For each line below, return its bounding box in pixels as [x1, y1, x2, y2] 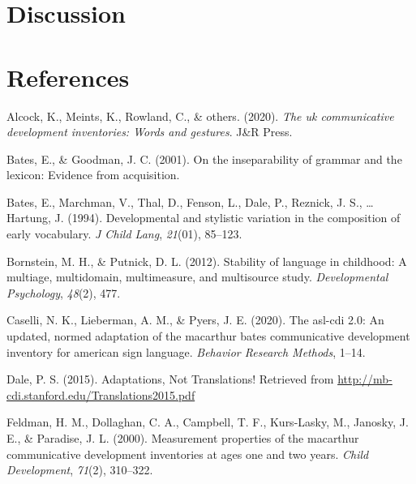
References [6, 60, 130, 93]
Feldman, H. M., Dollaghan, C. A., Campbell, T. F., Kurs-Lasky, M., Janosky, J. [6, 413, 409, 430]
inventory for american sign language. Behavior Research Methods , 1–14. [6, 343, 366, 360]
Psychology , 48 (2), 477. [6, 284, 121, 301]
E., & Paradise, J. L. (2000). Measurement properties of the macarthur [6, 430, 359, 446]
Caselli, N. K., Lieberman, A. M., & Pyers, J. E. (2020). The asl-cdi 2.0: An [6, 311, 384, 328]
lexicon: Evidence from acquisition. [6, 166, 180, 183]
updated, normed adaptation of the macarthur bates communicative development [6, 328, 410, 345]
